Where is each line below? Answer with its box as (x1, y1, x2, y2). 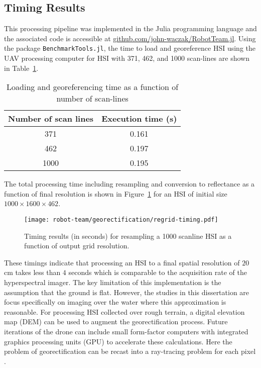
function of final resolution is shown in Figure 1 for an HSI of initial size (4, 188, 227, 199)
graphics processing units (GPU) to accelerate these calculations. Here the (4, 336, 232, 346)
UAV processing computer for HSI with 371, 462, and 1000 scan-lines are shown (4, 53, 249, 63)
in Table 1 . (4, 62, 39, 73)
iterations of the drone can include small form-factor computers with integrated (4, 326, 248, 337)
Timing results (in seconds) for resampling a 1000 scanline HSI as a (24, 230, 232, 241)
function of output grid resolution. (24, 240, 129, 251)
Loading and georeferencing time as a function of (7, 81, 179, 93)
